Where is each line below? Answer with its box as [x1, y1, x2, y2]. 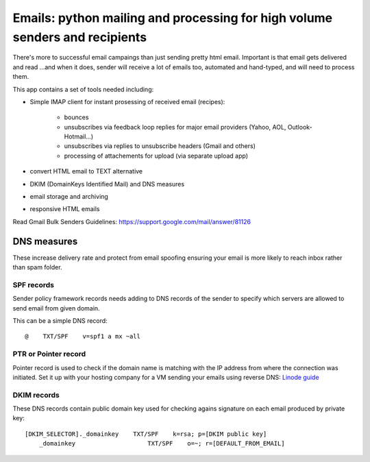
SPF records [12, 280, 55, 289]
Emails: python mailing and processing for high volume [12, 10, 333, 25]
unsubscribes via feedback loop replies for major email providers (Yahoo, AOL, [64, 123, 286, 131]
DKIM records [12, 390, 60, 400]
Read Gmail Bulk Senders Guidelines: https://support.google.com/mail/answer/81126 [12, 217, 251, 226]
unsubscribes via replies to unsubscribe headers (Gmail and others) [64, 142, 256, 150]
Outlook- [287, 123, 313, 131]
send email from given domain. [12, 304, 100, 312]
